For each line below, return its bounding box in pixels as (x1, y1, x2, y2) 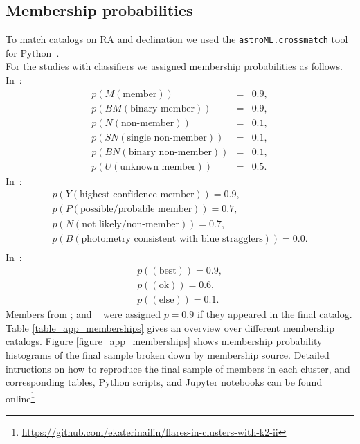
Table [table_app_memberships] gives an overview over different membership (6, 320, 334, 335)
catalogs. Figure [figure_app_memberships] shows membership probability (6, 334, 323, 348)
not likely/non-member (82, 219, 179, 229)
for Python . (6, 45, 60, 60)
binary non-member (128, 147, 212, 157)
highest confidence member (80, 190, 195, 200)
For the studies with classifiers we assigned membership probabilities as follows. (6, 59, 343, 73)
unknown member (120, 161, 196, 172)
